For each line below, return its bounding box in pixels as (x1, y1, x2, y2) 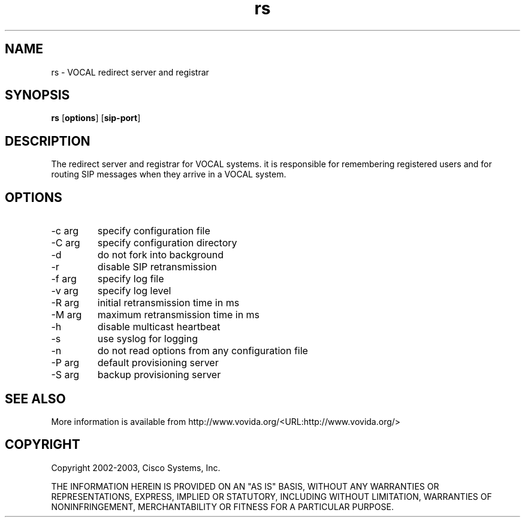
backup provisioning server (97, 369, 221, 381)
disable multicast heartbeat (97, 321, 221, 333)
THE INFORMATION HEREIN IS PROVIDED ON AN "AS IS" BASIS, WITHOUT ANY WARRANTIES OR (51, 481, 439, 491)
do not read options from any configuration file (97, 345, 308, 357)
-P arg (51, 357, 80, 369)
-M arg (51, 309, 82, 321)
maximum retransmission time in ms (97, 309, 260, 321)
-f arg (51, 273, 77, 285)
